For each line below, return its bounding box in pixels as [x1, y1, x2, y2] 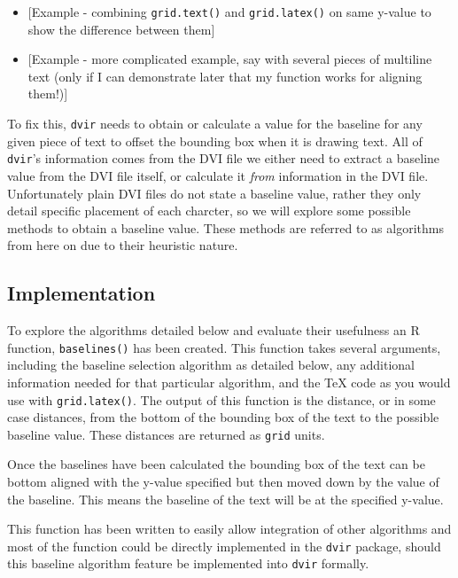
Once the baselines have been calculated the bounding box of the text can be [7, 455, 425, 473]
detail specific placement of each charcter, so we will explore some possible [7, 201, 411, 220]
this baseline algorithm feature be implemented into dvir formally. [7, 554, 369, 573]
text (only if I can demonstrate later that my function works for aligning [27, 66, 423, 85]
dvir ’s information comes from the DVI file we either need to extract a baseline [7, 149, 440, 168]
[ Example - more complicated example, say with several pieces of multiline [27, 50, 432, 68]
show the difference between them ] [27, 20, 215, 38]
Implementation [7, 279, 156, 307]
